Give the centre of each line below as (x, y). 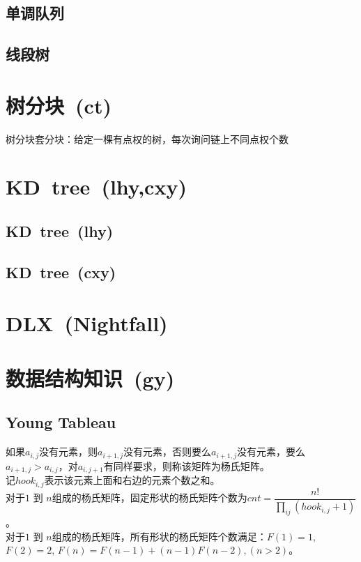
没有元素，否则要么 (167, 451)
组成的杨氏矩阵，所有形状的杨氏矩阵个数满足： (159, 536)
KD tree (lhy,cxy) (96, 187)
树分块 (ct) (59, 105)
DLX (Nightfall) (87, 323)
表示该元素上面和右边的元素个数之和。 (132, 480)
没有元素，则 (69, 451)
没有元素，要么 (271, 451)
